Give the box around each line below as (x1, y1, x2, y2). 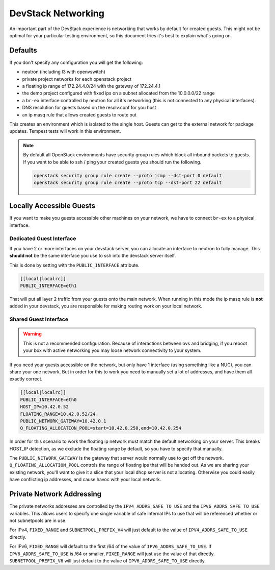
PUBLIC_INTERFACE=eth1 (20, 283, 77, 289)
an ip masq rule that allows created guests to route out (22, 111, 137, 117)
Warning (23, 331, 42, 337)
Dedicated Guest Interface (9, 235, 76, 242)
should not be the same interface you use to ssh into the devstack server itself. (9, 253, 176, 259)
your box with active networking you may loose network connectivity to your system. (23, 347, 202, 353)
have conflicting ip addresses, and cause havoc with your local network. (9, 477, 161, 483)
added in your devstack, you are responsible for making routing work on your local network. (9, 303, 203, 309)
